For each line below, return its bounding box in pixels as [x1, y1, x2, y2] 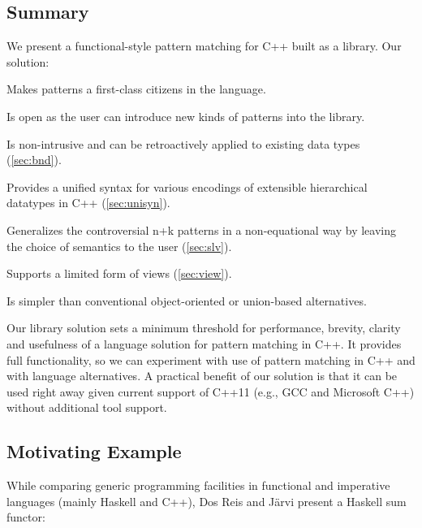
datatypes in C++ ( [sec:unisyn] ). [6, 194, 170, 211]
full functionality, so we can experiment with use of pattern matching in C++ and [6, 351, 416, 368]
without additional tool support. [6, 399, 167, 416]
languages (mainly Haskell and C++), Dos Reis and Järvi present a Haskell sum [6, 492, 407, 509]
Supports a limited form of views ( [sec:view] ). [6, 265, 232, 282]
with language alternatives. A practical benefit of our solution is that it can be [6, 367, 398, 384]
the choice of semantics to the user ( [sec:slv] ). [6, 237, 232, 254]
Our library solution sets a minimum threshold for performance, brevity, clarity [6, 319, 401, 336]
